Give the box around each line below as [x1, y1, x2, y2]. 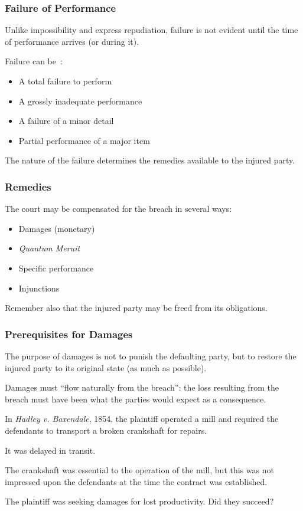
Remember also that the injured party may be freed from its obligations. [5, 302, 268, 314]
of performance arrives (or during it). [5, 35, 139, 47]
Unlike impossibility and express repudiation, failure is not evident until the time [5, 24, 298, 36]
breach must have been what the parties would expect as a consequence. [5, 392, 266, 405]
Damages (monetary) [18, 222, 95, 234]
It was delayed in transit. [5, 444, 96, 456]
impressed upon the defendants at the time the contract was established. [5, 475, 268, 487]
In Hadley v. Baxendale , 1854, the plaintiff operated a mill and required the [5, 412, 279, 425]
